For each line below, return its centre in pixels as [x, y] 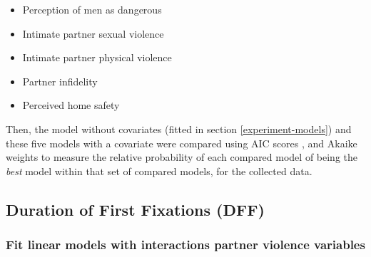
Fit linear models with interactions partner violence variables [185, 245]
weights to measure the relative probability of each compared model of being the [182, 157]
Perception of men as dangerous [92, 9]
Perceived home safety [71, 105]
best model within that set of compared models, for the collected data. [159, 171]
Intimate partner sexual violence [93, 33]
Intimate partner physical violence [97, 57]
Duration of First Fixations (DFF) [135, 209]
